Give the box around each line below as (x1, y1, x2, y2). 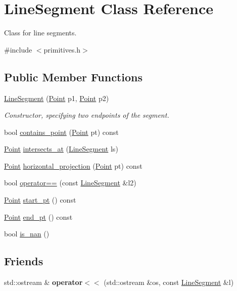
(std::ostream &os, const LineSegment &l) (104, 277, 234, 287)
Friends (4, 253, 43, 269)
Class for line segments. (4, 27, 77, 38)
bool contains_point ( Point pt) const (4, 126, 119, 137)
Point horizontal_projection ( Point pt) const (4, 160, 143, 171)
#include (4, 44, 32, 55)
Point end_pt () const (4, 211, 73, 222)
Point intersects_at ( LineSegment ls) (4, 143, 118, 154)
